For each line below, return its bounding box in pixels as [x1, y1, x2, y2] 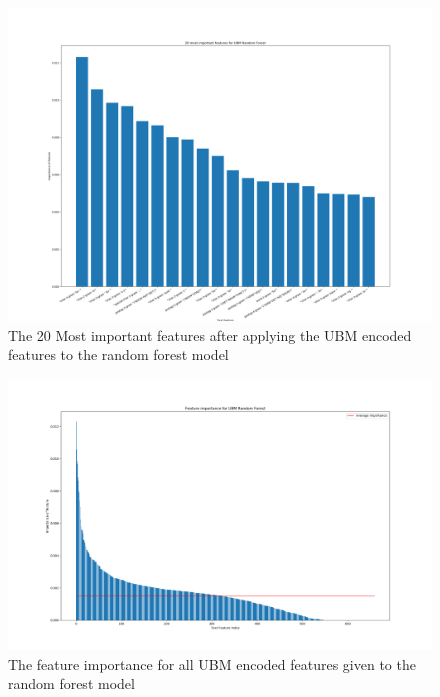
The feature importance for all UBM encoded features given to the [8, 653, 416, 674]
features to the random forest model [8, 344, 229, 365]
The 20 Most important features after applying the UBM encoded [8, 324, 412, 345]
